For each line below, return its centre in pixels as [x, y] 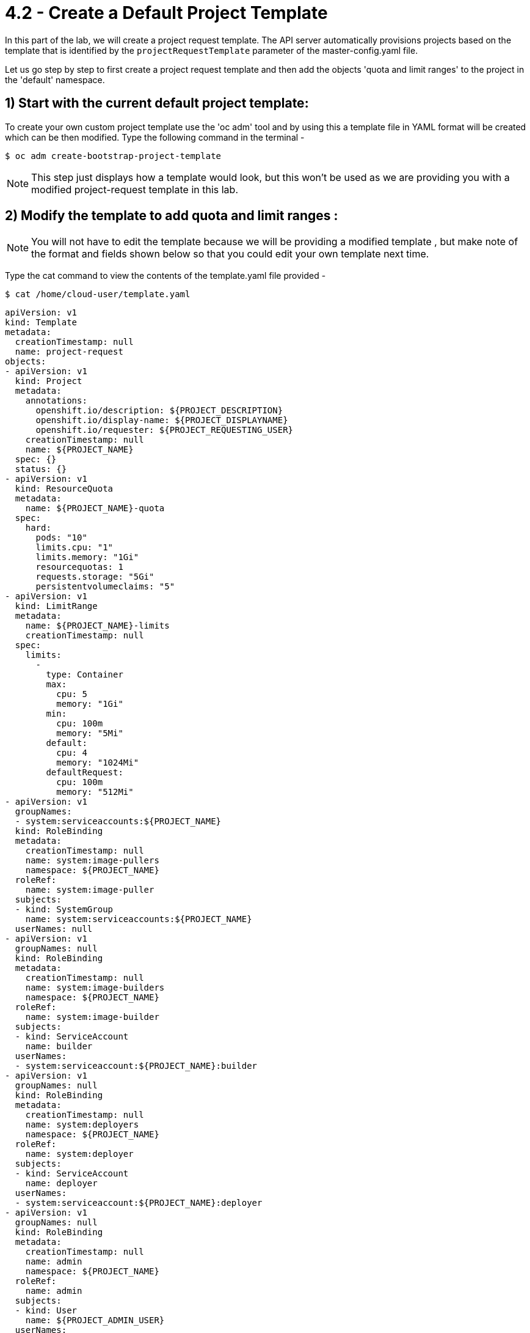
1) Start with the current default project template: [157, 103]
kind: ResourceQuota [64, 489]
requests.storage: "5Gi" [95, 577]
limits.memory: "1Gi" [87, 557]
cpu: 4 [72, 753]
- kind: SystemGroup [64, 910]
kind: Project [49, 381]
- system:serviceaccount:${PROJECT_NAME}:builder [136, 1066]
